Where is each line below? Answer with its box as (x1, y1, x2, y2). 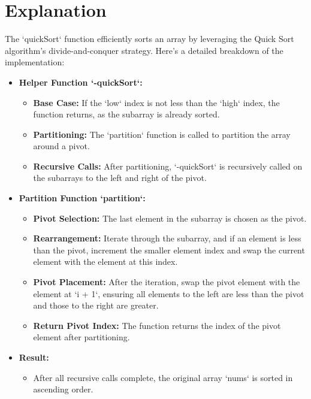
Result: (19, 351, 49, 363)
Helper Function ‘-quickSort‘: (19, 75, 143, 88)
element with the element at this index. (33, 255, 178, 268)
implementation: (5, 56, 65, 68)
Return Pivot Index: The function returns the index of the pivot (33, 319, 281, 331)
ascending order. (33, 383, 93, 395)
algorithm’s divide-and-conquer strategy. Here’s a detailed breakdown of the (5, 44, 283, 56)
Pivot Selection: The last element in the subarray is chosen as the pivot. (33, 211, 307, 224)
